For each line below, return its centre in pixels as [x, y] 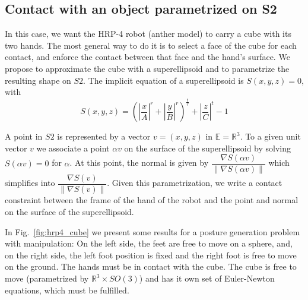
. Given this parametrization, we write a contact [195, 183]
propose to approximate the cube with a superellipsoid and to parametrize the [147, 68]
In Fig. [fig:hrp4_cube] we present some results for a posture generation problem [153, 231]
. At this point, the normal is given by [139, 162]
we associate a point [73, 148]
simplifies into [30, 183]
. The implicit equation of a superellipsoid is [163, 80]
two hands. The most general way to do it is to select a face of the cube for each [151, 45]
